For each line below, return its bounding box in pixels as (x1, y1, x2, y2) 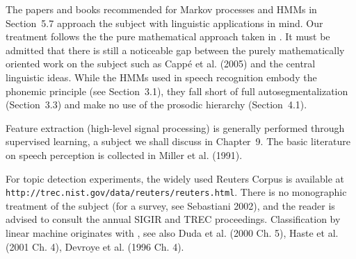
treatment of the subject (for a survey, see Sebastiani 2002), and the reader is (6, 198, 335, 212)
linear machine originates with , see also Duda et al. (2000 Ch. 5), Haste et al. (6, 225, 339, 240)
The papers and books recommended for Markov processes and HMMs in (6, 2, 317, 16)
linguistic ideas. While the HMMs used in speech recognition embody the (6, 69, 317, 84)
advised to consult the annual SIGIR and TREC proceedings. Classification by (6, 212, 341, 226)
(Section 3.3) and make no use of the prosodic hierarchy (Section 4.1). (6, 97, 307, 112)
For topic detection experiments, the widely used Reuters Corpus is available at (6, 171, 345, 185)
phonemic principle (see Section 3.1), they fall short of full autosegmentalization (6, 83, 348, 98)
